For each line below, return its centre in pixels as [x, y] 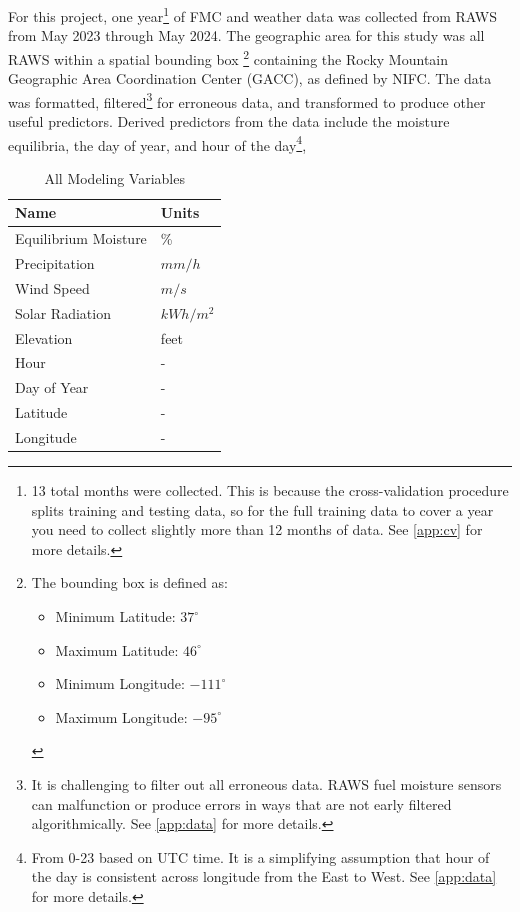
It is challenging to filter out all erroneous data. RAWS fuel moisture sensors [266, 784]
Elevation [44, 337]
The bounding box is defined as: [129, 582]
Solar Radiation [63, 312]
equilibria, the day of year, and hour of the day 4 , [157, 143]
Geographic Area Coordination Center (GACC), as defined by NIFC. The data [250, 78]
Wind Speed [52, 287]
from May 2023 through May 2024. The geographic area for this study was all [246, 35]
